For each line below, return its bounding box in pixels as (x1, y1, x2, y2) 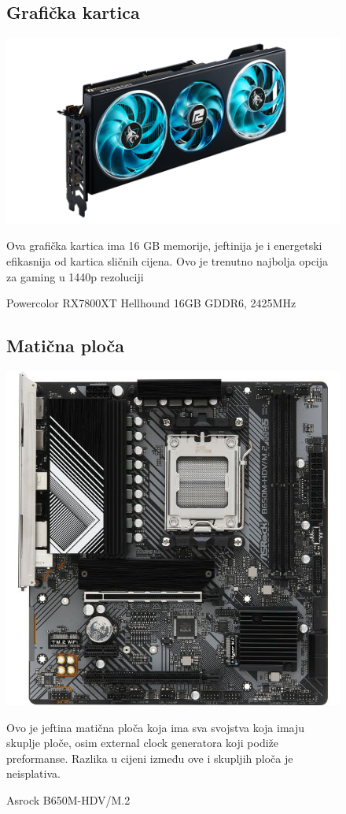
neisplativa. (6, 765, 61, 782)
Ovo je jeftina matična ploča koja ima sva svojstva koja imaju (6, 719, 305, 735)
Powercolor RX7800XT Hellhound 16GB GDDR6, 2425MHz (6, 295, 296, 311)
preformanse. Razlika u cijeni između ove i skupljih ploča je (6, 749, 293, 766)
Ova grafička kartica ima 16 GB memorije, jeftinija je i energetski (6, 237, 322, 254)
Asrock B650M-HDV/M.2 (6, 791, 131, 808)
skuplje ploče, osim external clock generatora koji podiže (6, 734, 278, 751)
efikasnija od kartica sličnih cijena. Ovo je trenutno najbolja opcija (6, 252, 329, 269)
